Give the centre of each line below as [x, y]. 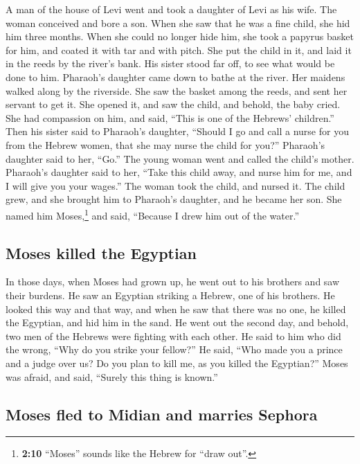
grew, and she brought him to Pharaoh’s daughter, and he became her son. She [174, 199]
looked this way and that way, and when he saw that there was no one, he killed [176, 309]
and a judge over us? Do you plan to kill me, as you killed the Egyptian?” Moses [177, 363]
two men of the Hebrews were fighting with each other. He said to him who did [173, 336]
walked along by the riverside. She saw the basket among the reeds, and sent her [177, 90]
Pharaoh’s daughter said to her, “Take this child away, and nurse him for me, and [179, 172]
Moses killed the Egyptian [101, 252]
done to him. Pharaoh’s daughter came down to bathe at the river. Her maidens [175, 77]
